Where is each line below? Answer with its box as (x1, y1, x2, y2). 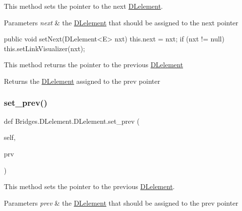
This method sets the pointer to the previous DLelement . (4, 181, 175, 192)
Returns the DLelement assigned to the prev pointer (4, 76, 161, 86)
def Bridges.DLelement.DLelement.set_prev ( (4, 115, 140, 126)
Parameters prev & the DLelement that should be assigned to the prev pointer (4, 197, 239, 208)
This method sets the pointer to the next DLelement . (4, 1, 163, 11)
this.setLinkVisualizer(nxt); (4, 43, 85, 53)
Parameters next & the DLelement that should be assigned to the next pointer (4, 17, 239, 27)
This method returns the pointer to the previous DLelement (4, 59, 183, 70)
